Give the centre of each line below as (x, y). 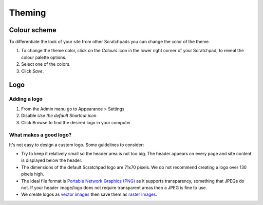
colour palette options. (44, 57)
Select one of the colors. (46, 64)
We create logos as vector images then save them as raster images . (89, 194)
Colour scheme (33, 30)
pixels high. (33, 174)
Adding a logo (26, 99)
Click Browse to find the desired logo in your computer (76, 122)
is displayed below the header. (52, 160)
